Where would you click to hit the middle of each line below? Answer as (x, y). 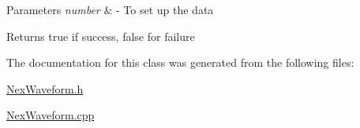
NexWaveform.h (45, 88)
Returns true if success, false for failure (101, 36)
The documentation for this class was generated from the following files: (180, 62)
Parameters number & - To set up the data (110, 9)
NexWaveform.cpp (51, 115)
